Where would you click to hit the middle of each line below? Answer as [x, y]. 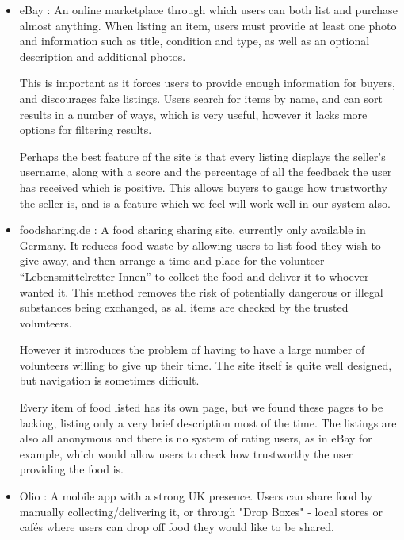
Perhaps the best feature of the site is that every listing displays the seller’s [202, 156]
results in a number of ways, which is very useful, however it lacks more [193, 114]
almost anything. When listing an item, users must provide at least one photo [208, 25]
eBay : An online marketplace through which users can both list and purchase [208, 10]
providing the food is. [72, 469]
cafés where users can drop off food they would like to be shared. [177, 527]
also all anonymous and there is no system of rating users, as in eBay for [196, 438]
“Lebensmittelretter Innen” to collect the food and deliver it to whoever [194, 276]
